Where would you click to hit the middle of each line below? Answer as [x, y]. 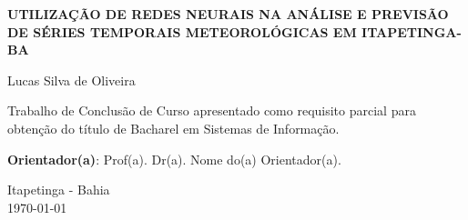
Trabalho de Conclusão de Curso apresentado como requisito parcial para [212, 110]
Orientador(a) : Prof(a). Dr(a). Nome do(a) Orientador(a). [174, 159]
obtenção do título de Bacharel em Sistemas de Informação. [173, 128]
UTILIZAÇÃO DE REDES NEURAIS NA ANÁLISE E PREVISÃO [228, 14]
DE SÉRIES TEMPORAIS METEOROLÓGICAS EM [182, 31]
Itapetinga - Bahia [59, 190]
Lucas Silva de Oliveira [71, 80]
